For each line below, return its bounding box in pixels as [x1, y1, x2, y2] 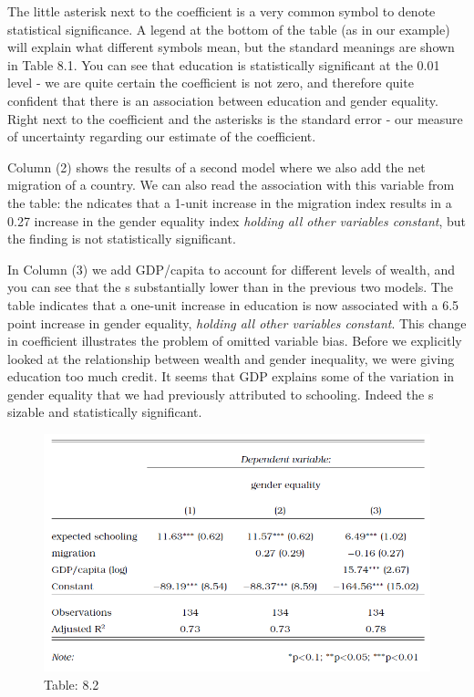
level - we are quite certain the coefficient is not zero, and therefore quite [7, 73, 414, 92]
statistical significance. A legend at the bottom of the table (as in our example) [7, 19, 450, 38]
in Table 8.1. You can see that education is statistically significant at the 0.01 [7, 55, 440, 74]
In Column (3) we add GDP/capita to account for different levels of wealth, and [7, 259, 456, 278]
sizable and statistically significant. [7, 402, 202, 421]
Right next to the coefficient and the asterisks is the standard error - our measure [7, 109, 463, 128]
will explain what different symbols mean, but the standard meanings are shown [7, 37, 455, 57]
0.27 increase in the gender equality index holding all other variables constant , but [7, 211, 467, 230]
